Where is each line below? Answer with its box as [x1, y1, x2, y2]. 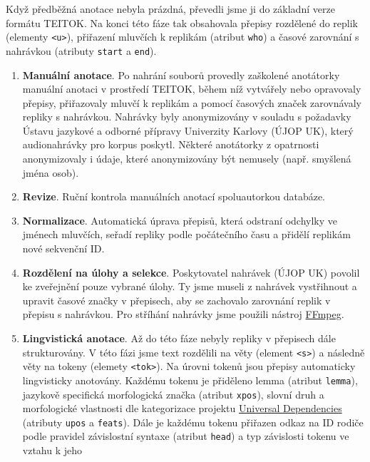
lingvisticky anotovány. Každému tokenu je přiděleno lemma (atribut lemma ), [22, 372, 358, 387]
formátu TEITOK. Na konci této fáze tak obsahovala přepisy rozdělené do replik [6, 15, 359, 30]
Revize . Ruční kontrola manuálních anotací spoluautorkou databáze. [22, 189, 325, 204]
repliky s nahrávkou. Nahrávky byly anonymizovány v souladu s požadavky [22, 109, 351, 124]
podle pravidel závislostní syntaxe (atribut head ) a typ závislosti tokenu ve [22, 428, 349, 443]
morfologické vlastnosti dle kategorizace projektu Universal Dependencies [22, 401, 342, 416]
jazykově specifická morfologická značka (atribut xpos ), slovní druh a [22, 386, 324, 401]
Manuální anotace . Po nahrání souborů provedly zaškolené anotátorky [22, 67, 340, 82]
